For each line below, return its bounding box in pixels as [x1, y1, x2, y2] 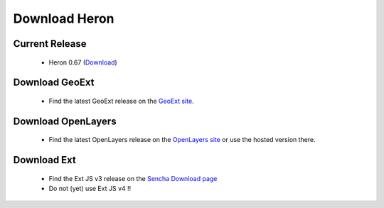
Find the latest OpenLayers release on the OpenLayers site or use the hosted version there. [48, 136, 316, 144]
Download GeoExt [13, 77, 95, 89]
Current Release [13, 38, 87, 50]
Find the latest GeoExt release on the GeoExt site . [48, 97, 195, 105]
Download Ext [13, 154, 76, 166]
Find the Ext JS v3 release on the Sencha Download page [48, 174, 218, 182]
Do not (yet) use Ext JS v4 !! [48, 185, 132, 193]
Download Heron [13, 11, 114, 26]
